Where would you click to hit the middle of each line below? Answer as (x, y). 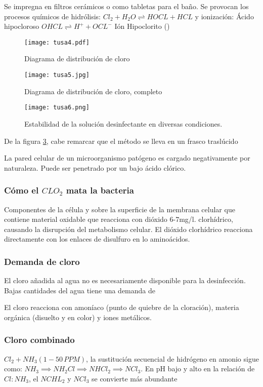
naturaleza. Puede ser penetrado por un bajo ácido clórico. (95, 167)
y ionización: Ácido (224, 16)
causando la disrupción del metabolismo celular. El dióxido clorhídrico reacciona (128, 229)
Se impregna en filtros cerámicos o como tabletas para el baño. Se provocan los (126, 6)
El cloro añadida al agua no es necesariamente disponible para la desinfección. (125, 280)
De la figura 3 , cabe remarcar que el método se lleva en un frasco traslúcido (121, 141)
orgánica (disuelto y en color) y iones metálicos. (78, 317)
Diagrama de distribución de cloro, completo (93, 91)
